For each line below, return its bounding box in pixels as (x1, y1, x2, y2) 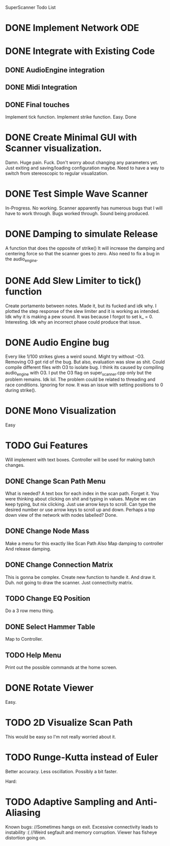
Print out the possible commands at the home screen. (5, 665, 118, 670)
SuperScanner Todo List (5, 5, 56, 10)
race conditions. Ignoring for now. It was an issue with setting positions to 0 (5, 382, 163, 388)
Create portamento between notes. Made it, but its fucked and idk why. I (5, 303, 157, 309)
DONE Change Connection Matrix (5, 561, 113, 569)
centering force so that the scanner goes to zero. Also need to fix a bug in (5, 250, 160, 256)
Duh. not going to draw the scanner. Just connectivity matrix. (5, 579, 133, 586)
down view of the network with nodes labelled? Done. (5, 512, 118, 518)
